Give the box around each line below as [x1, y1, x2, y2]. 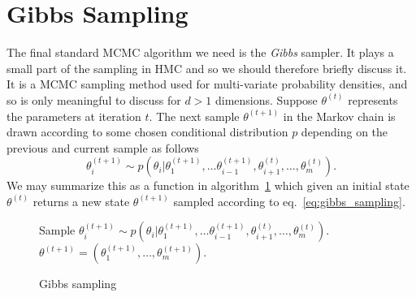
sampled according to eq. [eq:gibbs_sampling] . [173, 192, 405, 209]
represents [348, 91, 398, 108]
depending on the [301, 123, 388, 140]
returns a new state [32, 192, 130, 209]
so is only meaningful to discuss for [6, 91, 181, 108]
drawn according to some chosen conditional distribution [6, 123, 288, 140]
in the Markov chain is [283, 107, 396, 124]
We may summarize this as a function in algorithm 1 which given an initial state [6, 177, 409, 194]
